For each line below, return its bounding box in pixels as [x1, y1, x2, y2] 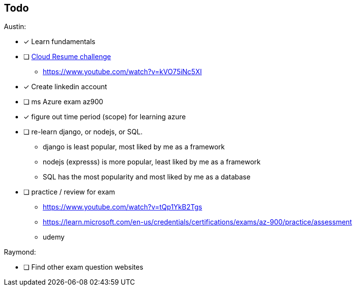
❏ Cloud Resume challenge [23, 52, 111, 61]
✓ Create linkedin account [23, 82, 107, 91]
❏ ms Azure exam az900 [23, 97, 103, 106]
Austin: [4, 22, 26, 31]
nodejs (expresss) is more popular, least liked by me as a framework [43, 158, 261, 166]
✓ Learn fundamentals [23, 37, 96, 46]
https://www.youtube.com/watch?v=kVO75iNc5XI [43, 67, 202, 76]
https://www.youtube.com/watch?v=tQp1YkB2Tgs [43, 203, 203, 211]
